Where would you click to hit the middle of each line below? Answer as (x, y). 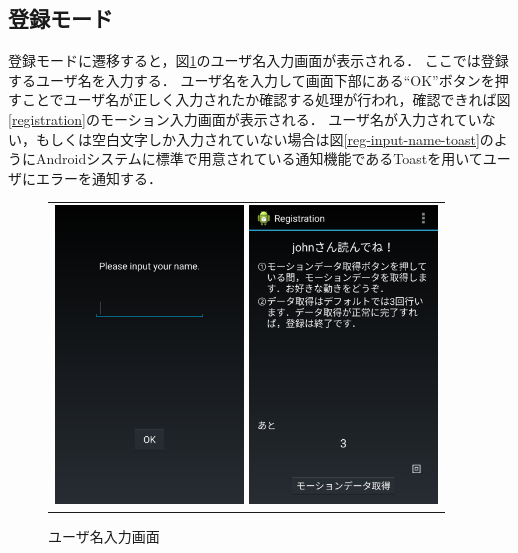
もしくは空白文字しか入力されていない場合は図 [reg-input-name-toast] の (264, 138)
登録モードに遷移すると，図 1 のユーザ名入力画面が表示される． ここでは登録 (258, 60)
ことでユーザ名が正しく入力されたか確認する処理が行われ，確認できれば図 (266, 99)
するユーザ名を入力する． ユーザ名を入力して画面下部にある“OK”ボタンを (251, 79)
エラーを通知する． (98, 177)
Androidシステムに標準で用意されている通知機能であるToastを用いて (259, 158)
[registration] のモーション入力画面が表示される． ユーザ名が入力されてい (245, 118)
